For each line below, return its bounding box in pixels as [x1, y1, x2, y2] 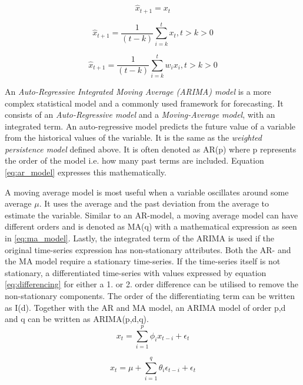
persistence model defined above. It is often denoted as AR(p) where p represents [5, 142, 297, 155]
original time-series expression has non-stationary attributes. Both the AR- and [5, 243, 291, 255]
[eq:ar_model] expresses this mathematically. [5, 166, 167, 178]
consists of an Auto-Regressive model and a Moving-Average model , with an [5, 108, 275, 121]
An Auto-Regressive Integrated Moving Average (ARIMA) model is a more [5, 85, 271, 97]
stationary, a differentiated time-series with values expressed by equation [5, 266, 267, 278]
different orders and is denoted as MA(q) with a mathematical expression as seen [5, 220, 297, 233]
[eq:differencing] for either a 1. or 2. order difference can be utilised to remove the [5, 278, 298, 290]
